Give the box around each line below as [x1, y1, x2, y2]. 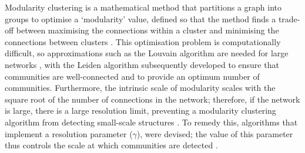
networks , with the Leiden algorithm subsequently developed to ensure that [5, 58, 279, 70]
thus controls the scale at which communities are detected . [5, 139, 218, 151]
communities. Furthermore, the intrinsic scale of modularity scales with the [5, 81, 276, 94]
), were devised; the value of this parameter [136, 127, 293, 140]
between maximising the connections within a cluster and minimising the [16, 24, 279, 36]
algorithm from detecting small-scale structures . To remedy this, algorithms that [5, 115, 298, 128]
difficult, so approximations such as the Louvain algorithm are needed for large [5, 47, 289, 59]
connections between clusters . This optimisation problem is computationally [5, 35, 281, 47]
